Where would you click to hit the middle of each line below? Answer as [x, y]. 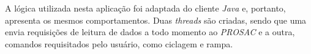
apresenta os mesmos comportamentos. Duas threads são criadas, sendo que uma [156, 20]
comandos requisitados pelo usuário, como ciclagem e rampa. [119, 43]
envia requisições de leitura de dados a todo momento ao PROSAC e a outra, [150, 32]
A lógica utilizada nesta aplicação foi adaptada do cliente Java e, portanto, [145, 8]
